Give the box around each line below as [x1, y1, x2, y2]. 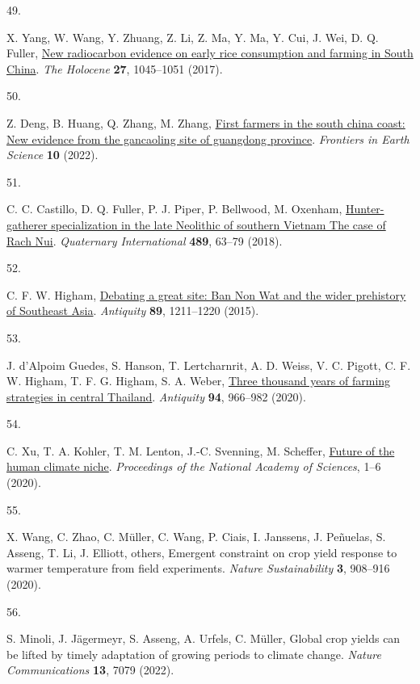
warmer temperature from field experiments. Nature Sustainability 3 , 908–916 [6, 560, 390, 577]
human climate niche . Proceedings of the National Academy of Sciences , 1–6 [6, 458, 381, 475]
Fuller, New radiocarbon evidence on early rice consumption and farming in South [6, 44, 414, 61]
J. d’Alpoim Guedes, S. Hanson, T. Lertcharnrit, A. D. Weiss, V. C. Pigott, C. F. [6, 356, 411, 373]
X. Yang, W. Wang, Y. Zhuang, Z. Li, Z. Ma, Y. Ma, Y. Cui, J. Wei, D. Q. [6, 28, 379, 45]
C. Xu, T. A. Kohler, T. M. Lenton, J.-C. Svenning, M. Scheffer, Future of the [6, 442, 395, 459]
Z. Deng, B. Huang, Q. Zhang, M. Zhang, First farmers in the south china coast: [6, 114, 405, 131]
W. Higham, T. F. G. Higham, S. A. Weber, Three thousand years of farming [6, 372, 391, 389]
